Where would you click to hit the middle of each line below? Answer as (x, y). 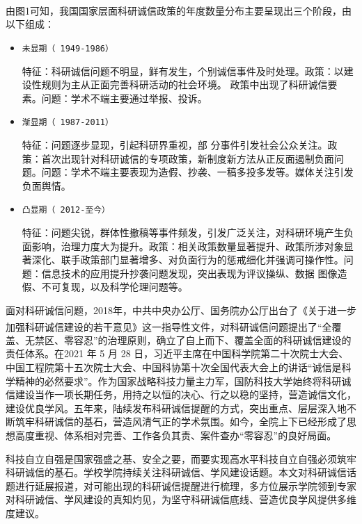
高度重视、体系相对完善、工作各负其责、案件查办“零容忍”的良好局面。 (176, 435)
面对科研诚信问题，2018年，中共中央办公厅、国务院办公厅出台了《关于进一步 (181, 310)
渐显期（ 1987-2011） (68, 123)
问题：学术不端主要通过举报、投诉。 (124, 98)
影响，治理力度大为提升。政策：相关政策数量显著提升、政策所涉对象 (188, 246)
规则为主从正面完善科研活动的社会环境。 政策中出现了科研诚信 (184, 84)
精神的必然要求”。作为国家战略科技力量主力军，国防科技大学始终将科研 (178, 380)
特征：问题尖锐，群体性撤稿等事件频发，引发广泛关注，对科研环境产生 (183, 232)
